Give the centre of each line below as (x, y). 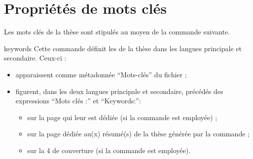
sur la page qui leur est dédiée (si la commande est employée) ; (122, 117)
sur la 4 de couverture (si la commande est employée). (109, 150)
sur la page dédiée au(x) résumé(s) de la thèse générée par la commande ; (138, 134)
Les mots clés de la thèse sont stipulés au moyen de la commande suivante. (117, 32)
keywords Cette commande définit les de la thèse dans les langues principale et (123, 48)
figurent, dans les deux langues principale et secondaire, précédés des (119, 91)
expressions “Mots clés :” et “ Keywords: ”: (78, 101)
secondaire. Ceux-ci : (35, 58)
